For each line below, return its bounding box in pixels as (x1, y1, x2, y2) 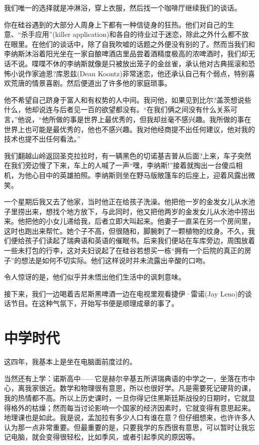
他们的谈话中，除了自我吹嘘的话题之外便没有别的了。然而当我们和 (38, 38, 255, 49)
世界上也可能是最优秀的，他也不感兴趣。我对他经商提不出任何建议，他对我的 (4, 124, 255, 134)
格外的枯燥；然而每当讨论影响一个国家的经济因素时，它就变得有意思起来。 (10, 402, 255, 413)
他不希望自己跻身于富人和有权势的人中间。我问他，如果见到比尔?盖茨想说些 (4, 94, 252, 105)
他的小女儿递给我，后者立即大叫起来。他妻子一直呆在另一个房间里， (31, 216, 255, 226)
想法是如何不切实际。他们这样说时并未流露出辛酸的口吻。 (21, 255, 210, 265)
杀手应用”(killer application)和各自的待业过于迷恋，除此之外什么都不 (21, 29, 242, 39)
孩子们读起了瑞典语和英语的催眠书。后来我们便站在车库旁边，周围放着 (24, 235, 255, 246)
